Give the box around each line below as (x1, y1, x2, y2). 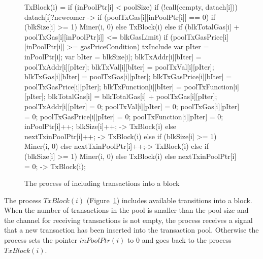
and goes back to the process (142, 235, 232, 245)
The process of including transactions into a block (24, 178, 180, 188)
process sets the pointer (4, 235, 77, 245)
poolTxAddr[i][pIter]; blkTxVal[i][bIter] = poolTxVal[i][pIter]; (24, 61, 214, 72)
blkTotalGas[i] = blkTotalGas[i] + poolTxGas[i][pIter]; (48, 91, 217, 102)
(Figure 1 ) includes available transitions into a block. (86, 195, 252, 205)
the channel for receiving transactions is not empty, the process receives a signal (4, 214, 253, 225)
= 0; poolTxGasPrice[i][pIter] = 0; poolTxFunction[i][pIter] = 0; (24, 111, 223, 121)
